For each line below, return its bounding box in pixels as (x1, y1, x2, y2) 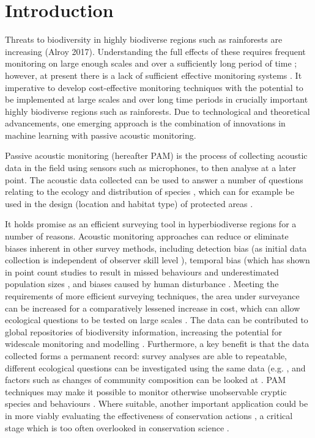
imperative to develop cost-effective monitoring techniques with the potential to (5, 81, 303, 93)
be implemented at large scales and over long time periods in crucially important (5, 93, 308, 106)
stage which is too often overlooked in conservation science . (5, 421, 229, 434)
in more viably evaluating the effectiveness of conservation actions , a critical (5, 409, 293, 422)
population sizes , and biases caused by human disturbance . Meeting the (5, 277, 279, 290)
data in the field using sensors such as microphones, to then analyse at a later (5, 161, 296, 174)
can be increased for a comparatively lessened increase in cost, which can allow (5, 301, 300, 314)
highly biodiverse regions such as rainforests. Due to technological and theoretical (5, 104, 310, 117)
